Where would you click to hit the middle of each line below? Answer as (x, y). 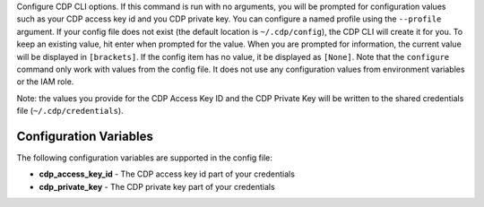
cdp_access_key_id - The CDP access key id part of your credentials (167, 174)
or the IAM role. (45, 82)
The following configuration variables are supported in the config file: (145, 158)
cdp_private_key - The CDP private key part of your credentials (157, 186)
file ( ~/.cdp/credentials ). (70, 111)
